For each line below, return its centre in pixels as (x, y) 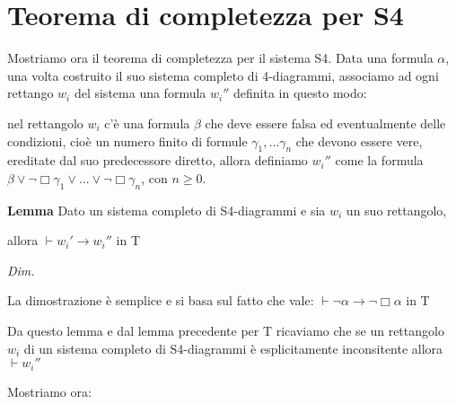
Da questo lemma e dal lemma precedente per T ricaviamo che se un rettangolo (226, 331)
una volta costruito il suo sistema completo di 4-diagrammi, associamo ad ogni (223, 75)
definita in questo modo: (300, 93)
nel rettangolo (45, 123)
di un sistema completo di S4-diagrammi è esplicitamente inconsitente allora (233, 348)
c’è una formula (147, 123)
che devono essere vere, (359, 141)
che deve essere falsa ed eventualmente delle (325, 123)
